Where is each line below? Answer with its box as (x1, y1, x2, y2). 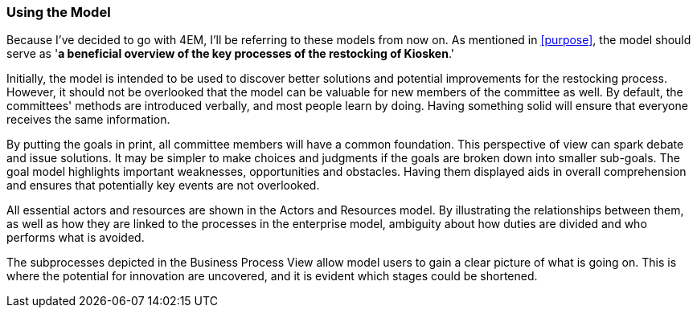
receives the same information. (6, 112, 170, 127)
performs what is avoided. (6, 230, 145, 245)
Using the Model (6, 4, 111, 20)
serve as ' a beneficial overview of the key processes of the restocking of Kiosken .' (6, 47, 454, 61)
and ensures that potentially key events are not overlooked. (6, 178, 320, 193)
